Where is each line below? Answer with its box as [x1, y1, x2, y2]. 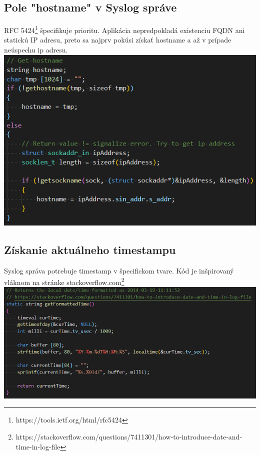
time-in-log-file [15, 441, 60, 451]
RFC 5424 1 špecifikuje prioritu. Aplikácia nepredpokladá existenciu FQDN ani [4, 23, 245, 35]
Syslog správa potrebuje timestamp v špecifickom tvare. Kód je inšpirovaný [4, 265, 234, 275]
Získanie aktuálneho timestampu [4, 241, 176, 257]
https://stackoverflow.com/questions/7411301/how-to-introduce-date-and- [15, 431, 242, 442]
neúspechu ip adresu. [4, 44, 68, 55]
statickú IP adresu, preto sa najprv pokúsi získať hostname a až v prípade [4, 34, 231, 45]
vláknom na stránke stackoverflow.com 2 [4, 275, 124, 287]
